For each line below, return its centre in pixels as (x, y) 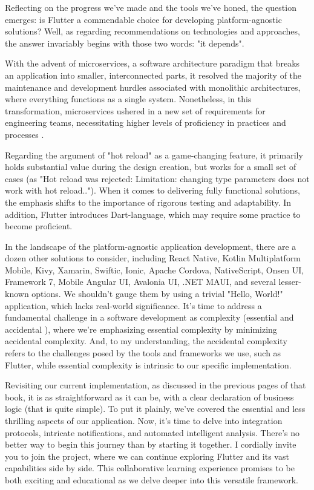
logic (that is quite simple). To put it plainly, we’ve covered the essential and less (155, 409)
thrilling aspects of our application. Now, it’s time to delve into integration (144, 420)
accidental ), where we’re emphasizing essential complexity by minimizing (141, 329)
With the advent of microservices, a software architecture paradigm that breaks (152, 63)
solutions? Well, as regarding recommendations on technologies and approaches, (152, 31)
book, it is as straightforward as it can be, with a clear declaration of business (149, 397)
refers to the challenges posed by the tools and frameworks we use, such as (143, 353)
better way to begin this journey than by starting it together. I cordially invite (151, 444)
